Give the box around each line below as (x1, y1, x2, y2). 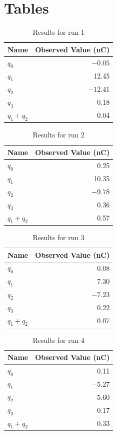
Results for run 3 (32, 232, 84, 242)
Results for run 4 (32, 334, 84, 345)
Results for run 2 (32, 129, 84, 140)
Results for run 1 (32, 27, 84, 37)
